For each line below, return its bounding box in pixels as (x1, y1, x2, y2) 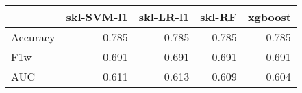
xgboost (247, 9, 291, 24)
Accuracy (11, 29, 55, 45)
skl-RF (200, 9, 237, 24)
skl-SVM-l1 (66, 9, 128, 24)
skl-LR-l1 (138, 9, 190, 24)
